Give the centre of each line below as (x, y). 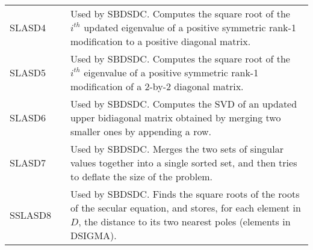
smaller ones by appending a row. (141, 131)
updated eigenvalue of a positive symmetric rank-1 (190, 27)
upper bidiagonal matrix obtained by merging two (175, 117)
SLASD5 (28, 72)
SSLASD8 (30, 215)
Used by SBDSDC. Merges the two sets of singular (177, 149)
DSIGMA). (93, 235)
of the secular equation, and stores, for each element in (185, 208)
